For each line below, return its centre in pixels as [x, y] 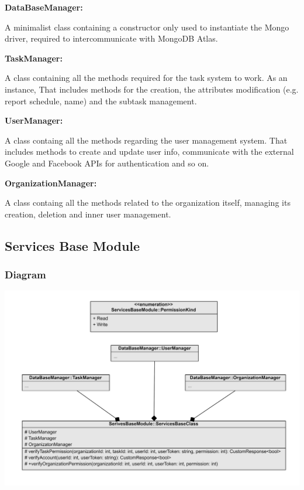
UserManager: [34, 120]
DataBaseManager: [44, 7]
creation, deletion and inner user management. [88, 214]
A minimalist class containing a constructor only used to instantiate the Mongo [147, 27]
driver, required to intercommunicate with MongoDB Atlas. [111, 38]
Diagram [25, 275]
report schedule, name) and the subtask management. [101, 101]
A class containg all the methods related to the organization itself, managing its [148, 203]
